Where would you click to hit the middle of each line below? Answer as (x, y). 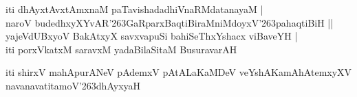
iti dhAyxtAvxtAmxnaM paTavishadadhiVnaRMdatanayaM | (134, 9)
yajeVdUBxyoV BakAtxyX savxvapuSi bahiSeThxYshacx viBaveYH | (152, 36)
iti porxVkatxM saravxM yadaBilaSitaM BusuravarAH (121, 49)
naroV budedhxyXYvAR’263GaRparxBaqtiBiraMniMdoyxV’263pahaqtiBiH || (170, 22)
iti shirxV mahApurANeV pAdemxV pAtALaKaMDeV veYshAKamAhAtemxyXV (179, 72)
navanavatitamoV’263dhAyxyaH (73, 85)
